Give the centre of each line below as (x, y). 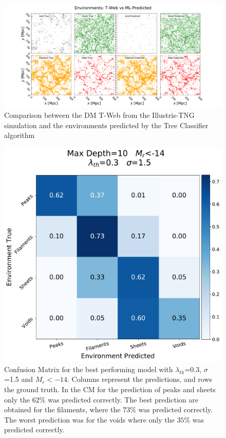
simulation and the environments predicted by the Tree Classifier (106, 125)
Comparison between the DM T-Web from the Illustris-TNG (99, 115)
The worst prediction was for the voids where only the (89, 419)
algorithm (20, 135)
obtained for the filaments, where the (62, 409)
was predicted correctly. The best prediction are (123, 399)
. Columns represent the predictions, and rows (140, 379)
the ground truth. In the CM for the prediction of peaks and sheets (110, 389)
